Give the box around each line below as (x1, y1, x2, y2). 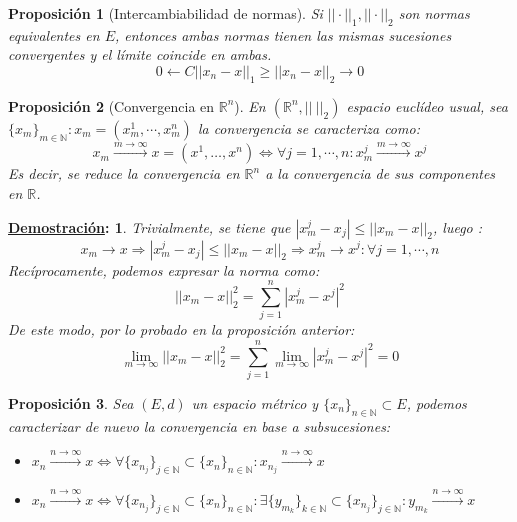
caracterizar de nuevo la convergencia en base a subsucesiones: (8, 415, 391, 436)
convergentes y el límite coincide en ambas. (8, 44, 272, 65)
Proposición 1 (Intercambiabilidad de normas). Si (8, 3, 323, 23)
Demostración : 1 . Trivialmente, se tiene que (8, 216, 291, 237)
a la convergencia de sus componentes (265, 163, 496, 184)
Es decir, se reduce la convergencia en (8, 163, 240, 184)
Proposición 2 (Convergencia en (8, 95, 215, 116)
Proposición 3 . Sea (8, 393, 134, 413)
